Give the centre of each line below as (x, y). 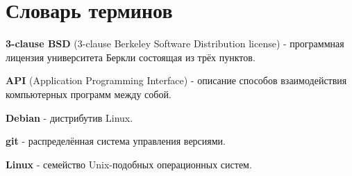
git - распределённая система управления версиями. (116, 141)
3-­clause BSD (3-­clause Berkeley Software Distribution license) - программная (175, 43)
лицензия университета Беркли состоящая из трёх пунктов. (131, 57)
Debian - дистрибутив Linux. (69, 117)
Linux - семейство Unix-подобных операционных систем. (129, 164)
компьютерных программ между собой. (89, 94)
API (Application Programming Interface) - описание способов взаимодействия (176, 80)
